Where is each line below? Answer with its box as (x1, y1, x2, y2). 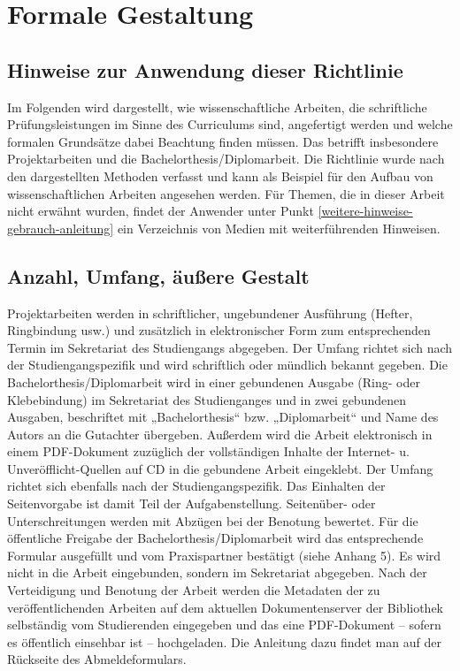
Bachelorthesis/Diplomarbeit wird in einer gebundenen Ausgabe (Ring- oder (7, 372, 420, 391)
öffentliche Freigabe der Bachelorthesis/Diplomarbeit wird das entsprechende (7, 529, 424, 547)
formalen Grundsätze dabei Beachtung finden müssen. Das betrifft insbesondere (7, 132, 439, 150)
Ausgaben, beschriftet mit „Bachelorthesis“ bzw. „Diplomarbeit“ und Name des (7, 408, 439, 426)
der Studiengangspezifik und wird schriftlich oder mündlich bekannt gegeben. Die (7, 355, 448, 374)
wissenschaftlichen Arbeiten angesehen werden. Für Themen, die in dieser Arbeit (7, 184, 445, 202)
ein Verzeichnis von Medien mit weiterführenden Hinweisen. (117, 218, 441, 237)
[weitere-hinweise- (318, 202, 413, 220)
